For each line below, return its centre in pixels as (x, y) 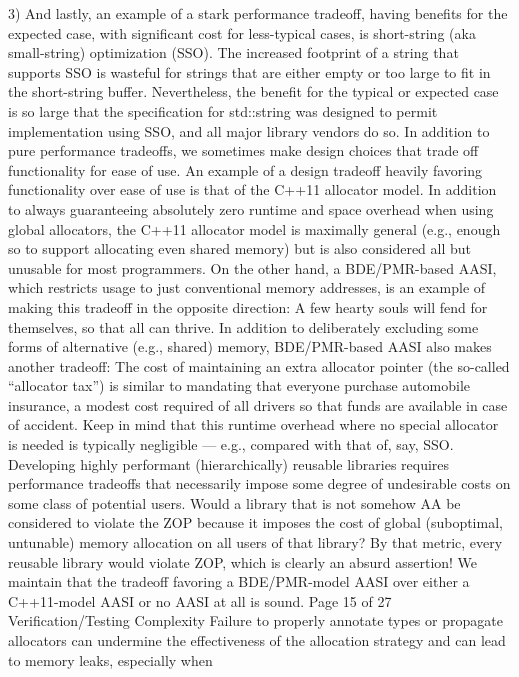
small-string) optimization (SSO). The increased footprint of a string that (233, 52)
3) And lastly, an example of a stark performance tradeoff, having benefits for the (258, 13)
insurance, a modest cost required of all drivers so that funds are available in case (258, 404)
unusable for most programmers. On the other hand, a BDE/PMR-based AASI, (252, 267)
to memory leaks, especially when (110, 659)
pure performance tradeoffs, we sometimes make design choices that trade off (243, 150)
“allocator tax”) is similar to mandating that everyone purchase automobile (239, 385)
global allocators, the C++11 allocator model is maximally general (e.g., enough (254, 228)
